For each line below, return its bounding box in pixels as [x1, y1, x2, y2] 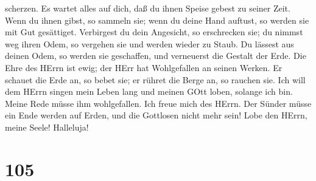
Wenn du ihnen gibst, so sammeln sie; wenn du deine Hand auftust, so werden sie [5, 13, 309, 26]
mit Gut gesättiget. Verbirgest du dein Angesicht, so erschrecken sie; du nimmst [5, 26, 303, 38]
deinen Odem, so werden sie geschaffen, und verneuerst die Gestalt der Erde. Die [5, 49, 306, 62]
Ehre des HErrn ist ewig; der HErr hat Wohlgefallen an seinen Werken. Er [5, 61, 283, 73]
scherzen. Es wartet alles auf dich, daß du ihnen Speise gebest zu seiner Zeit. [5, 2, 290, 14]
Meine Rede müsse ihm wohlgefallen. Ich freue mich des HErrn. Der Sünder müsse [5, 97, 312, 109]
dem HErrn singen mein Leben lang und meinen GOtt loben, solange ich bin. [5, 85, 293, 98]
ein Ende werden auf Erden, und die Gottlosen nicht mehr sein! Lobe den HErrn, [5, 109, 307, 121]
